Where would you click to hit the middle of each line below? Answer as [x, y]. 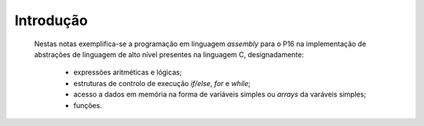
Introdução [51, 20]
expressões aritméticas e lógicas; [128, 72]
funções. [88, 105]
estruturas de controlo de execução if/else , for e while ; [162, 83]
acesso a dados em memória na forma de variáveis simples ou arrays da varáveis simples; [220, 95]
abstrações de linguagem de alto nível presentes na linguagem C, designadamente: [169, 54]
